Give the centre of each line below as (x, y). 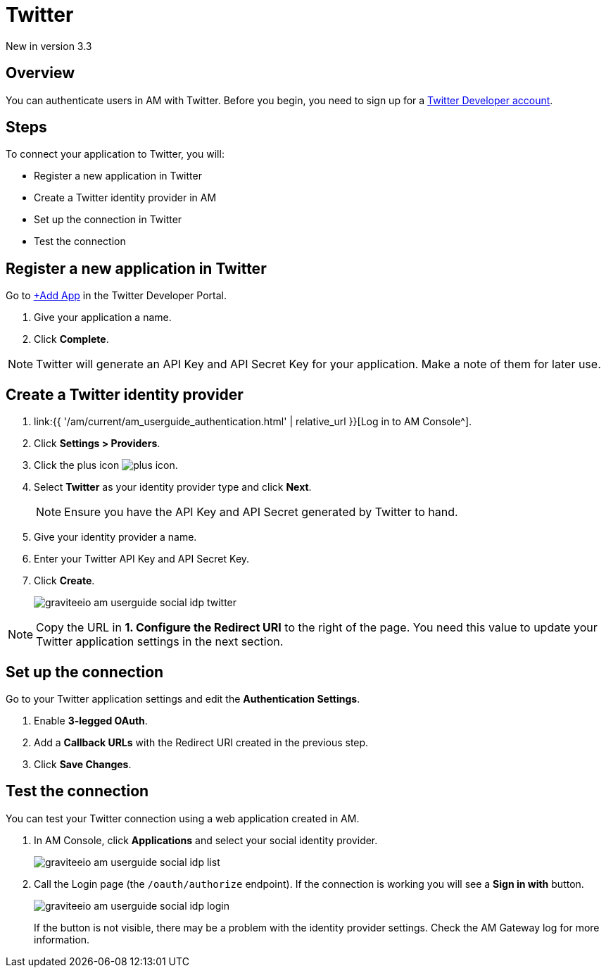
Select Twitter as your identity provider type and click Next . (173, 487)
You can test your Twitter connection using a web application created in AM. (183, 818)
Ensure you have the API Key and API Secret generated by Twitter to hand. (261, 512)
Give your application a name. (103, 318)
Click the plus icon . (106, 465)
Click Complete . (71, 339)
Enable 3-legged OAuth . (91, 720)
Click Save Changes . (83, 764)
